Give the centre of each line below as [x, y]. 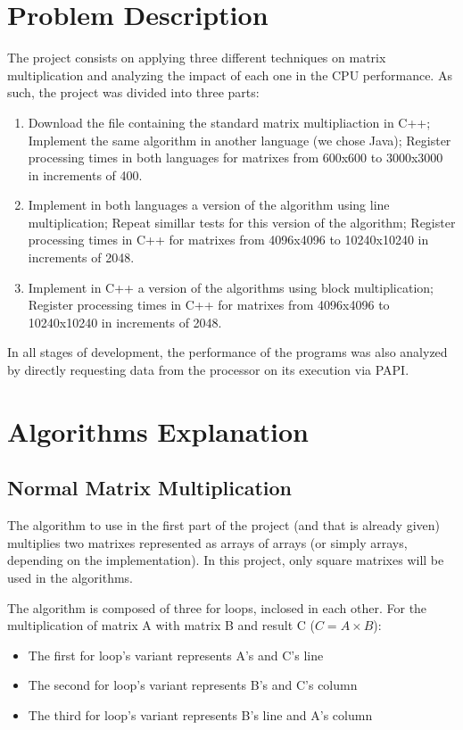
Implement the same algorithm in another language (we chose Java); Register [240, 140]
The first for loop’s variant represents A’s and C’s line [176, 655]
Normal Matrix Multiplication [150, 488]
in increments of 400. [85, 174]
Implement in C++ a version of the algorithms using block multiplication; [231, 287]
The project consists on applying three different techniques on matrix [197, 58]
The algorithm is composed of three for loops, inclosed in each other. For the [217, 607]
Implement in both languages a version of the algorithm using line [209, 205]
